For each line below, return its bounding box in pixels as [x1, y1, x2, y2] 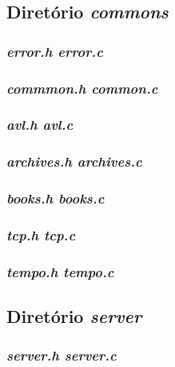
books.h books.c [6, 188, 105, 208]
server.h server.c [6, 345, 117, 365]
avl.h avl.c [6, 115, 74, 135]
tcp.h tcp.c [6, 224, 76, 244]
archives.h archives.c [6, 151, 142, 171]
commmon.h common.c [6, 78, 158, 98]
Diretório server [6, 304, 142, 329]
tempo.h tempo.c [6, 261, 114, 281]
